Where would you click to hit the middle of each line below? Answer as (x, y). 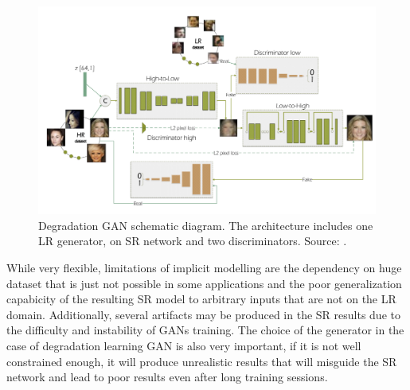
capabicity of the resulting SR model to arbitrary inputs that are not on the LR (201, 299)
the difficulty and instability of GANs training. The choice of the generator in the (205, 330)
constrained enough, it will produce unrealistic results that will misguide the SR (202, 361)
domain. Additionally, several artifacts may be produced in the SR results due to (203, 314)
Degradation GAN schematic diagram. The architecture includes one (206, 225)
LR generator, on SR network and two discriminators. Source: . (193, 241)
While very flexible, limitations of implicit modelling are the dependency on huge (204, 268)
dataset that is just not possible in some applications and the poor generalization (204, 283)
